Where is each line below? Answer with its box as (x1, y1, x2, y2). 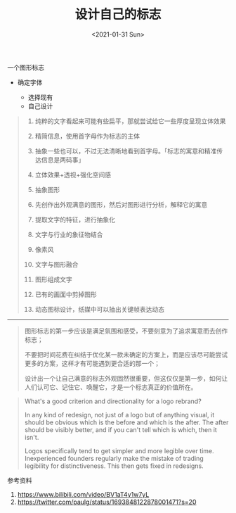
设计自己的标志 (74, 6, 162, 23)
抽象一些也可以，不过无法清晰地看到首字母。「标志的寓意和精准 (34, 146, 217, 155)
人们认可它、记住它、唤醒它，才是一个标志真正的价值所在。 (24, 383, 197, 391)
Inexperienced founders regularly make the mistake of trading (24, 454, 204, 462)
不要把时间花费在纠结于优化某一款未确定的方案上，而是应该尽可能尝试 (24, 350, 228, 359)
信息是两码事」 (41, 156, 85, 164)
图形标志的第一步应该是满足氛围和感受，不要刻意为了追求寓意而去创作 (24, 327, 228, 335)
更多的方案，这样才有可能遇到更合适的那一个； (24, 359, 160, 367)
